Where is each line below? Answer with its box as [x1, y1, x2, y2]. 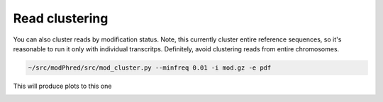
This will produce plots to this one [13, 82, 112, 90]
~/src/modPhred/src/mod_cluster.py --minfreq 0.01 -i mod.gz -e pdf [28, 63, 272, 72]
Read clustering [13, 11, 109, 26]
